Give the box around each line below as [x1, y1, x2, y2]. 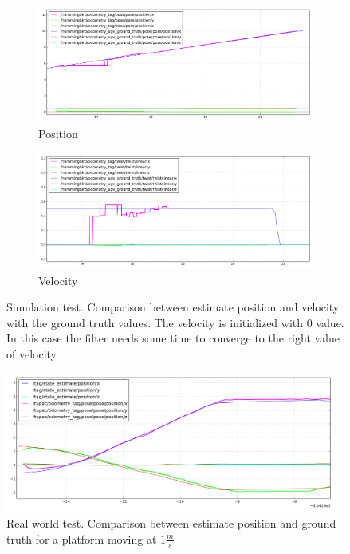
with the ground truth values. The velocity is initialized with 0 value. [6, 314, 344, 330]
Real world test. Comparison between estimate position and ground [6, 515, 336, 532]
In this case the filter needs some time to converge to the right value [6, 330, 340, 346]
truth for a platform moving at [6, 530, 157, 547]
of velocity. [6, 346, 59, 362]
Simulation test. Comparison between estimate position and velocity [6, 299, 340, 315]
